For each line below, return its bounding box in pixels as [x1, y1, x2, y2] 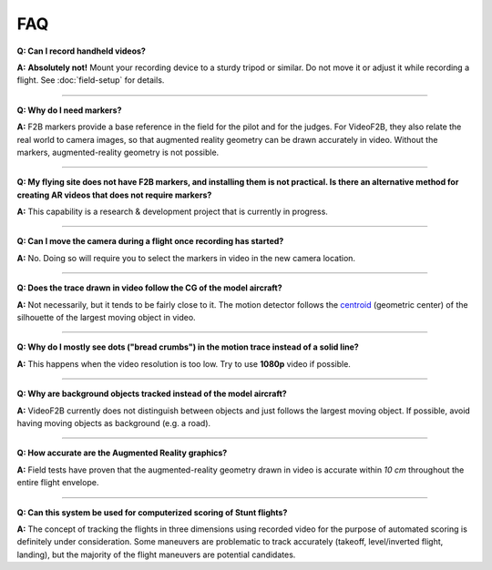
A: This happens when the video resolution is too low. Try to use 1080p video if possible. [16, 358, 351, 369]
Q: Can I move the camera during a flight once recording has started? [16, 236, 284, 247]
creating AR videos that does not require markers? [16, 189, 212, 200]
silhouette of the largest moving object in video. [16, 312, 196, 323]
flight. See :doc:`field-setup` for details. [16, 75, 165, 86]
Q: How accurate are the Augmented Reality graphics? [16, 447, 228, 459]
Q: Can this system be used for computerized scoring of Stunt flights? [16, 506, 288, 518]
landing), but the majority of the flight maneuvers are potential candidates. [16, 549, 296, 560]
